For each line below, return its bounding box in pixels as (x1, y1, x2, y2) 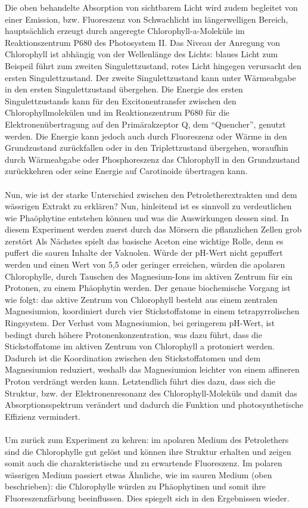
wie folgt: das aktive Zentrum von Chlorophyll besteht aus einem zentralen (5, 293, 278, 305)
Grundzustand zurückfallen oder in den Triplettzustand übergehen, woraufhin (5, 141, 288, 154)
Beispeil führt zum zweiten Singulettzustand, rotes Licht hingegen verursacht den (5, 59, 301, 72)
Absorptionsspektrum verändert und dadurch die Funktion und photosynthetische (5, 398, 303, 411)
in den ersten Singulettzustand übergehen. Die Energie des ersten (5, 83, 243, 95)
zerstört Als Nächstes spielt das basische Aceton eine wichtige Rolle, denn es (5, 234, 284, 247)
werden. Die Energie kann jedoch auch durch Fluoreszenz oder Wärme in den (5, 129, 287, 142)
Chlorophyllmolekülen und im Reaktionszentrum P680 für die (5, 106, 230, 119)
